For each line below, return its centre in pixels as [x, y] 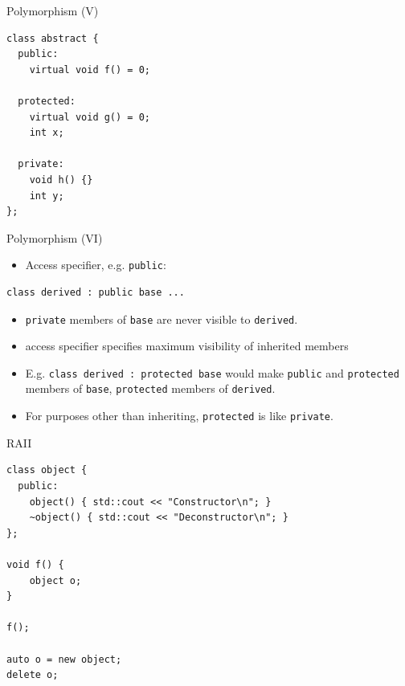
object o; [55, 580]
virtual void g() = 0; [90, 117]
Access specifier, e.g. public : [96, 265]
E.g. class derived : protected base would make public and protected [212, 372]
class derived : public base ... [96, 292]
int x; [47, 133]
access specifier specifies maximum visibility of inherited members [187, 346]
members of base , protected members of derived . [150, 388]
